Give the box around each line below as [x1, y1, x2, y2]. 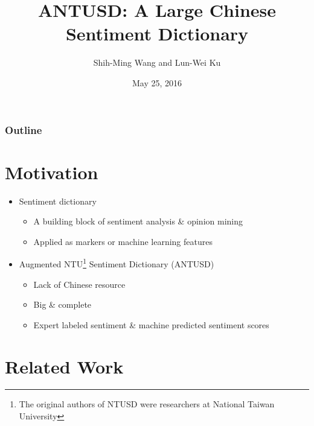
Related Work [5, 354, 124, 378]
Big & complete [33, 298, 92, 311]
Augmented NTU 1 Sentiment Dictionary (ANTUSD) [19, 256, 214, 270]
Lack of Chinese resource [33, 278, 126, 290]
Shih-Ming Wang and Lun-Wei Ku [93, 56, 221, 69]
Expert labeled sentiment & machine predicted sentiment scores [33, 318, 269, 331]
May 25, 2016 [132, 76, 182, 89]
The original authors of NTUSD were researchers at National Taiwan [19, 398, 275, 410]
